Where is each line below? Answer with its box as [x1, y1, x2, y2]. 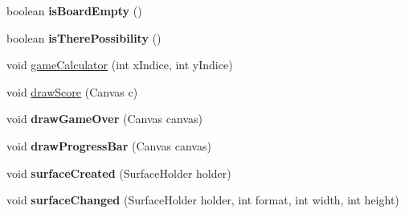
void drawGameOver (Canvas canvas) [6, 110, 202, 127]
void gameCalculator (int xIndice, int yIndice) [6, 56, 233, 73]
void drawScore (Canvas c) [6, 83, 138, 100]
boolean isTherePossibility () [6, 29, 162, 46]
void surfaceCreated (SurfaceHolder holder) [6, 164, 231, 181]
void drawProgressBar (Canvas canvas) [6, 137, 211, 154]
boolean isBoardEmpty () [6, 2, 142, 19]
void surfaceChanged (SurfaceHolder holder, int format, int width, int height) [6, 191, 399, 208]
